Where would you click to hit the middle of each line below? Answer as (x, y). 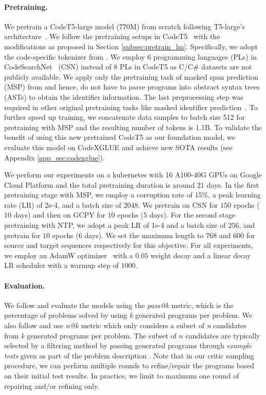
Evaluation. (25, 285)
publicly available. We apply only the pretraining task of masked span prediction (131, 76)
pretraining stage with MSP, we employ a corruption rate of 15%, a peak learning (132, 195)
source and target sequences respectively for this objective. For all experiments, (129, 245)
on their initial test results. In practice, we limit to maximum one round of (122, 375)
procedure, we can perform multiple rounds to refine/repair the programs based (129, 365)
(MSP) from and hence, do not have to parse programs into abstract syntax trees (132, 87)
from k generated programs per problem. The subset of (90, 335)
